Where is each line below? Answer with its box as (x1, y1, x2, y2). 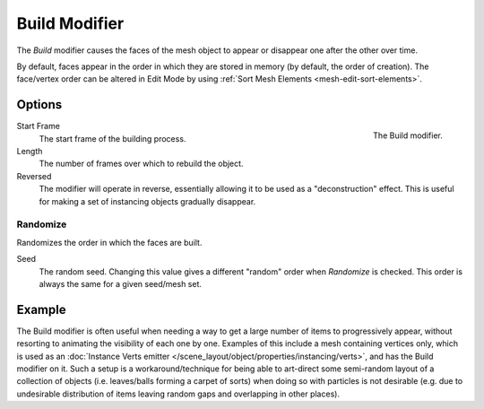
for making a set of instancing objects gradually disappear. (39, 196, 256, 206)
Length (16, 146, 43, 157)
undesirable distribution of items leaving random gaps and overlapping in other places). (16, 388, 341, 399)
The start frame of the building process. (39, 133, 186, 144)
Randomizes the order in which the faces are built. (16, 237, 203, 248)
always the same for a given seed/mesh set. (39, 278, 202, 289)
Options (16, 97, 63, 112)
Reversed (16, 170, 52, 181)
